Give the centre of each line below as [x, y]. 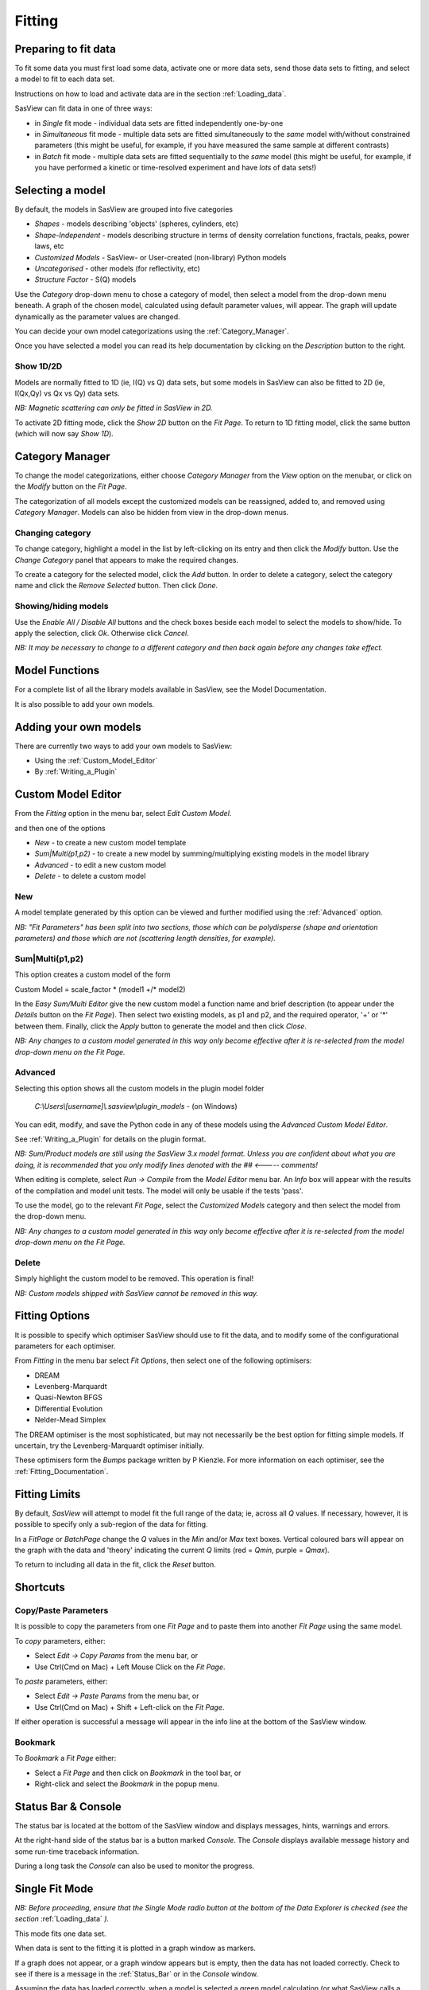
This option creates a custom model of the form [93, 974]
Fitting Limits [48, 1494]
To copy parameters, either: [60, 1641]
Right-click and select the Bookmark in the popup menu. [127, 1784]
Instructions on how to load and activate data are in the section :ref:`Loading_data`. [151, 94]
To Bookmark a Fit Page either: [66, 1758]
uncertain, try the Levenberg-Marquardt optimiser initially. [109, 1446]
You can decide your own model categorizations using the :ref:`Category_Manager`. [152, 331]
